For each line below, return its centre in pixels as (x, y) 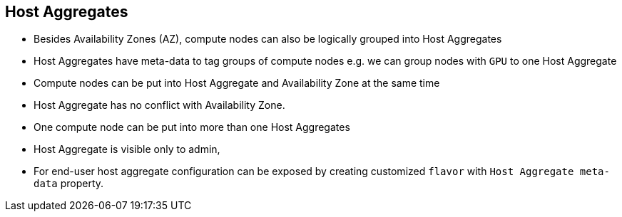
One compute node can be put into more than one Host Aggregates (192, 127)
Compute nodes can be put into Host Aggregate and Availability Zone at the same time (237, 83)
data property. (69, 184)
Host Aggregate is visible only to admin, (127, 149)
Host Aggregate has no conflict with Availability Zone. (159, 105)
